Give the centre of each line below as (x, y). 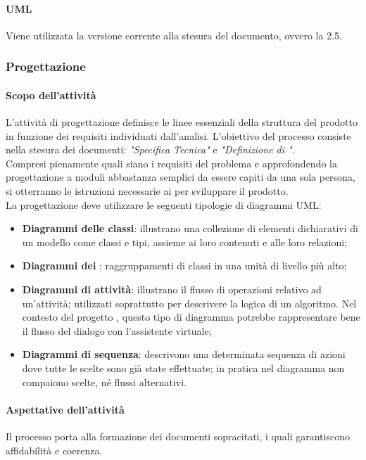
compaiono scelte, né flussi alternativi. (105, 382)
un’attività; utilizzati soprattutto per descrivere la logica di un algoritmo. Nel (189, 303)
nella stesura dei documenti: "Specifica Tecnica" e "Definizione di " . (150, 149)
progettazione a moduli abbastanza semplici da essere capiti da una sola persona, (181, 177)
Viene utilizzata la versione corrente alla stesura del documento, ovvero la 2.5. (174, 35)
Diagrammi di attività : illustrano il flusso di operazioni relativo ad (172, 289)
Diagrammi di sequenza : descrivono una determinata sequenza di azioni (184, 354)
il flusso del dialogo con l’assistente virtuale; (117, 330)
